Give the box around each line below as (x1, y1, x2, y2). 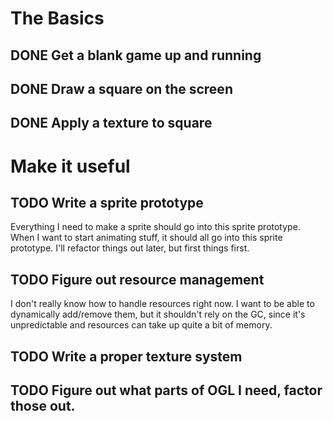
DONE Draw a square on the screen (10, 80, 233, 97)
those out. (10, 397, 76, 414)
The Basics (10, 7, 105, 30)
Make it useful (10, 155, 131, 177)
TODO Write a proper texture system (10, 348, 243, 365)
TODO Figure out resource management (10, 271, 265, 288)
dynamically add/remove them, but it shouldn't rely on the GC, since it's (10, 308, 306, 321)
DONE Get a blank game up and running (10, 47, 262, 64)
